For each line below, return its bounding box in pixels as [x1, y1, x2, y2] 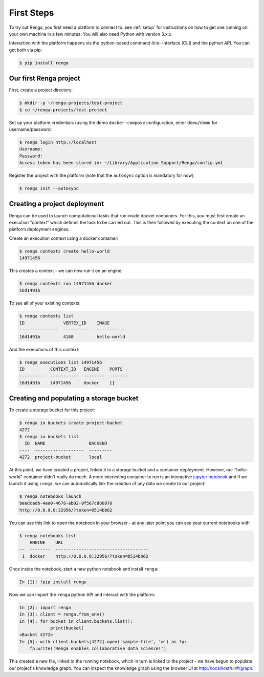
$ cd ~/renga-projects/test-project [19, 107, 108, 112]
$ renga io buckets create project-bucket [19, 420, 123, 426]
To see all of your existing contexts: [9, 300, 81, 306]
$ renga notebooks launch [19, 493, 82, 499]
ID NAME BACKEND [24, 441, 108, 446]
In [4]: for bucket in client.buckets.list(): [19, 618, 133, 624]
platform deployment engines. [9, 226, 70, 232]
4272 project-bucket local [19, 454, 102, 460]
